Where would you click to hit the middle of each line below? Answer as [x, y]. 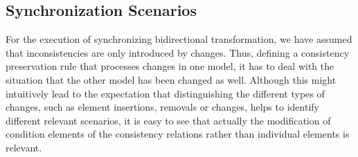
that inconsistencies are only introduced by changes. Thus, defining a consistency [178, 52]
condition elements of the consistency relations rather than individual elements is [178, 134]
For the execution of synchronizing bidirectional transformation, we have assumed [179, 39]
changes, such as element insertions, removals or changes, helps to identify [162, 107]
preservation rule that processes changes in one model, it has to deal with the [170, 66]
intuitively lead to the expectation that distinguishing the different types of [165, 93]
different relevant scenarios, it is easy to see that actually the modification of [168, 120]
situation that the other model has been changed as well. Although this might [171, 79]
